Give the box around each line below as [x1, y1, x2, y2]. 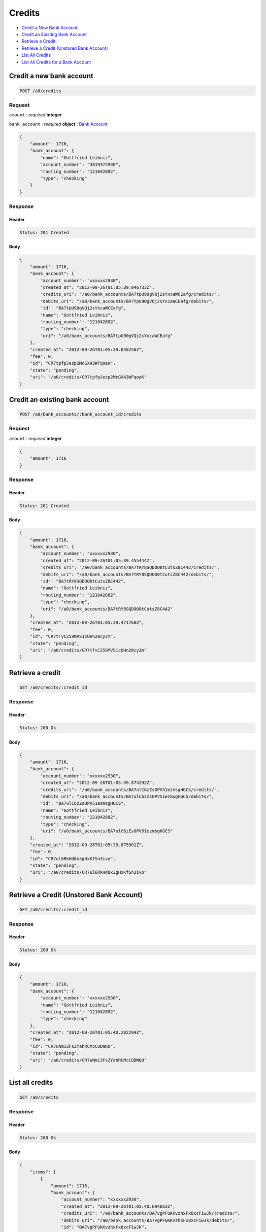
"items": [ [30, 1169, 56, 1175]
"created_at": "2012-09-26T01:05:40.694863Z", [61, 1203, 176, 1209]
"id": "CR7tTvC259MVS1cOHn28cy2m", [30, 634, 116, 639]
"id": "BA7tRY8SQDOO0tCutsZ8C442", [40, 579, 127, 584]
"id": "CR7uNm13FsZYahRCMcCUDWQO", [30, 1043, 116, 1049]
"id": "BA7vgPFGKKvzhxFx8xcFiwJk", [61, 1224, 147, 1230]
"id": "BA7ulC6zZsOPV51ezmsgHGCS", [40, 801, 127, 806]
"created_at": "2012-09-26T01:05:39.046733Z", [40, 285, 155, 290]
